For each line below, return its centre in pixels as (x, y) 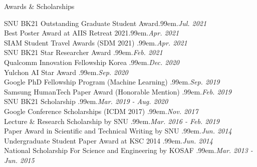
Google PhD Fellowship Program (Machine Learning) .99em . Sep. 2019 (112, 82)
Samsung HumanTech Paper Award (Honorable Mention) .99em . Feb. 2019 (118, 91)
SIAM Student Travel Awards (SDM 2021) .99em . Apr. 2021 (96, 42)
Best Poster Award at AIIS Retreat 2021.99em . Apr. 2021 (92, 33)
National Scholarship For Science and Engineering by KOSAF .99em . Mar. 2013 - (128, 150)
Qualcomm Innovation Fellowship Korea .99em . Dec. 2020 (92, 62)
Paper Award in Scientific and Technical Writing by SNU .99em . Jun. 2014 (118, 131)
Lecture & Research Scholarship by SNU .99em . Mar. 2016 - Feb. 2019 (112, 121)
